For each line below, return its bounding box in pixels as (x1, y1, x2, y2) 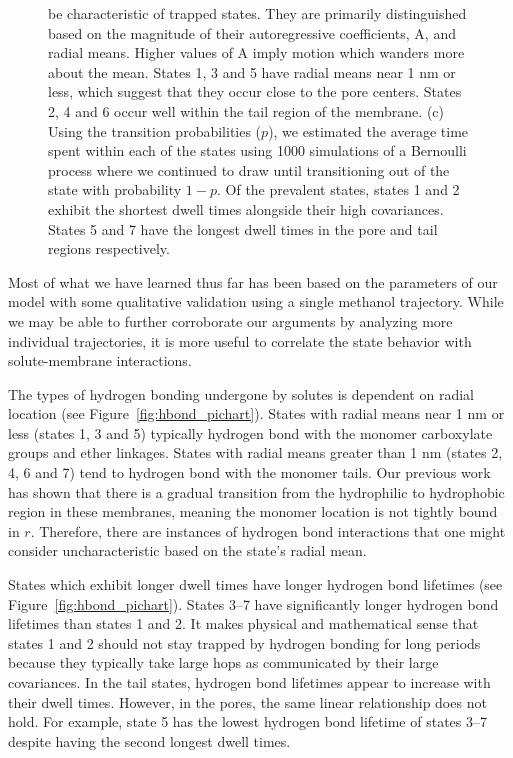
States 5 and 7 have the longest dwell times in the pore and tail (48, 218, 438, 239)
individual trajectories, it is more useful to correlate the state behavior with (8, 330, 472, 351)
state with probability (48, 179, 182, 200)
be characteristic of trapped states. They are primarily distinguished (48, 3, 467, 23)
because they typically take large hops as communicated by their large (8, 652, 439, 673)
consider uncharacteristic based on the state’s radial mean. (8, 540, 367, 561)
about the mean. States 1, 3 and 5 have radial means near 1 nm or (48, 61, 456, 82)
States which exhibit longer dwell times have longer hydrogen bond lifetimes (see (8, 574, 503, 595)
